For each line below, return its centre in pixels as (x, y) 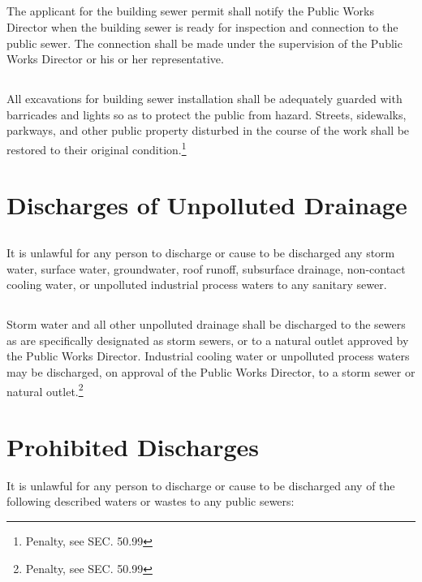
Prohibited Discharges (133, 446)
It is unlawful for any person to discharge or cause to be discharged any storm (201, 252)
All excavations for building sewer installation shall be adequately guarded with (205, 99)
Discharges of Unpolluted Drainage (207, 205)
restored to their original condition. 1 (97, 148)
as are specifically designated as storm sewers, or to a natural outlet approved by (208, 340)
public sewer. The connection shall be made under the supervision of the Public (205, 43)
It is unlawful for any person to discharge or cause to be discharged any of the (201, 485)
